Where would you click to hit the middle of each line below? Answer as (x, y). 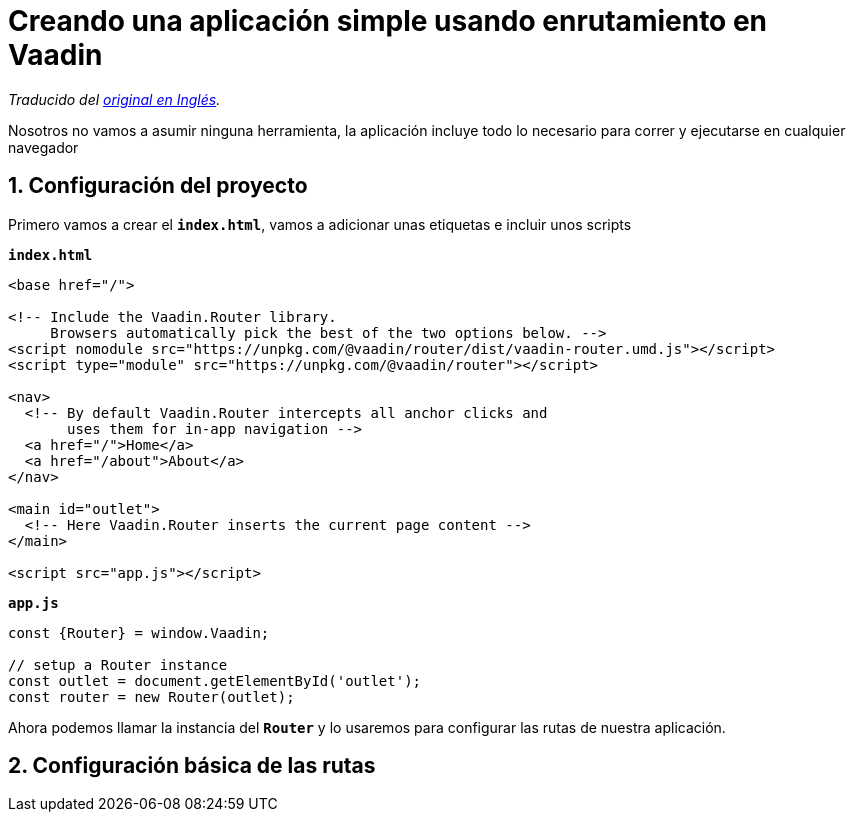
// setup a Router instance (118, 664)
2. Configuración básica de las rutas (192, 766)
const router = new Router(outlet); (151, 696)
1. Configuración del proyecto (158, 186)
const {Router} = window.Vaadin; (139, 632)
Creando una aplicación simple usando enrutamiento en (388, 21)
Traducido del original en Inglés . (114, 99)
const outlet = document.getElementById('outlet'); (215, 680)
